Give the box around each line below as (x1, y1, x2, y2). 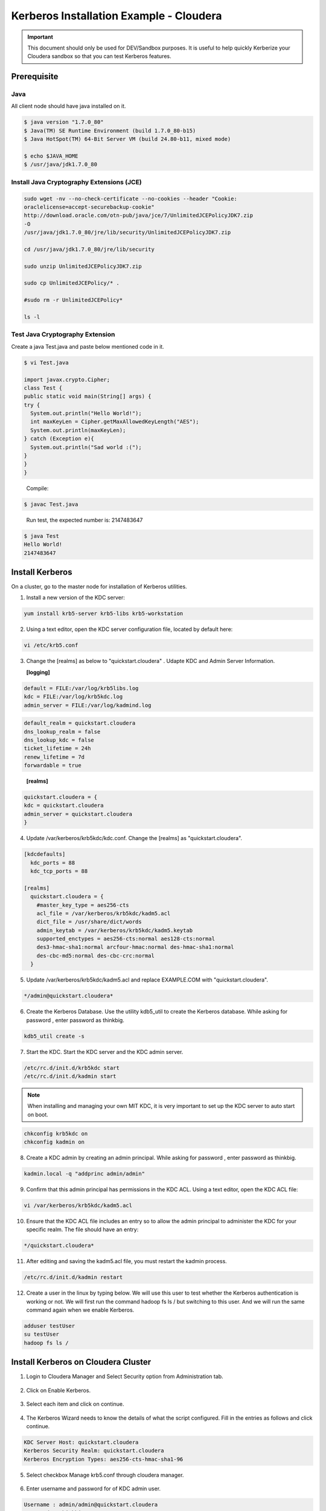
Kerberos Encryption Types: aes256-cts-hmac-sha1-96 (24, 1455, 184, 1463)
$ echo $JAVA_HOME (24, 153, 78, 160)
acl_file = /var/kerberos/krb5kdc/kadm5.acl (36, 910, 171, 917)
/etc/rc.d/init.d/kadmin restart (24, 1274, 123, 1281)
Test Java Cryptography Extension (11, 330, 115, 338)
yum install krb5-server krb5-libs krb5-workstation (24, 610, 184, 617)
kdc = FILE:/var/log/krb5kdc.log (24, 693, 123, 700)
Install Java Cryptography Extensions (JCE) (11, 178, 142, 186)
